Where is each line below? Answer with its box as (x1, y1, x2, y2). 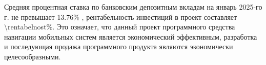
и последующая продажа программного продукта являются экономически (4, 41, 233, 52)
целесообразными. (4, 51, 61, 61)
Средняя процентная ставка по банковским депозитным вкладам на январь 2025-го (4, 2, 262, 12)
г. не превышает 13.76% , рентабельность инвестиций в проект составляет (4, 11, 237, 22)
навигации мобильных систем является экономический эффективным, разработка (4, 31, 257, 42)
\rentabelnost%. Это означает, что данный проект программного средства (4, 21, 235, 32)
